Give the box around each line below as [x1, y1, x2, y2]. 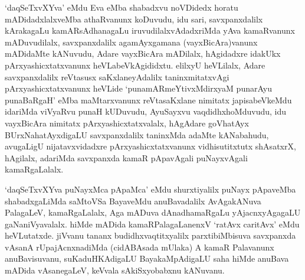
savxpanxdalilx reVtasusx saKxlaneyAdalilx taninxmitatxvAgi [5, 70, 229, 83]
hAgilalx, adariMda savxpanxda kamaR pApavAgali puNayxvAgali [5, 151, 248, 164]
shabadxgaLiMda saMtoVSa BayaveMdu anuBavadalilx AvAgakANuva [5, 194, 261, 207]
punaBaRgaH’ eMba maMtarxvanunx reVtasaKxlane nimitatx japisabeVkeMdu [5, 93, 292, 106]
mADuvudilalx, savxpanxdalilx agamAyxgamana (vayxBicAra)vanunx [5, 35, 258, 48]
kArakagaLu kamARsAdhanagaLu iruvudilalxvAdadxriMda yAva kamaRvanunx [5, 24, 295, 37]
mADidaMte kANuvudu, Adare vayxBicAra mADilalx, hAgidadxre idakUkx [5, 47, 281, 60]
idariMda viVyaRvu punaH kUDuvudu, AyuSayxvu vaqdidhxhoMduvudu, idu [5, 105, 287, 118]
